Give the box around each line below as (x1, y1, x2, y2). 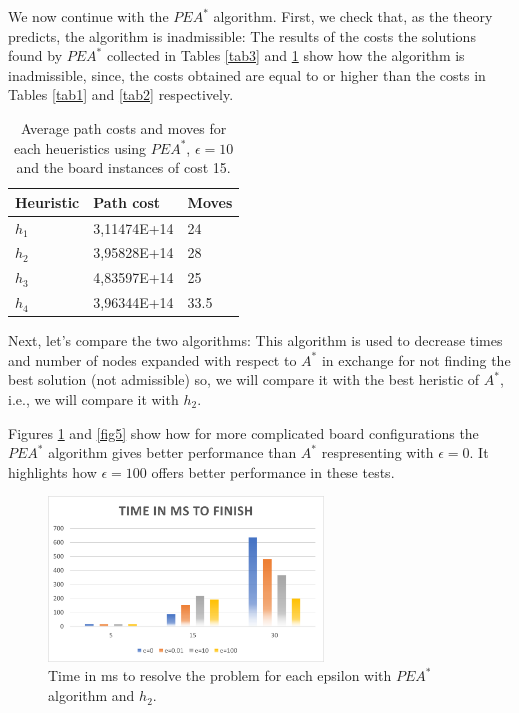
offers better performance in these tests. (151, 461, 395, 482)
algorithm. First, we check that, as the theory (213, 6, 493, 26)
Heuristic (15, 191, 80, 212)
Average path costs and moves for (21, 117, 227, 138)
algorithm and (48, 685, 135, 706)
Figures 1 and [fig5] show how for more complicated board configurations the (8, 422, 479, 443)
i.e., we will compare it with (8, 389, 179, 409)
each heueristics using (14, 137, 147, 158)
